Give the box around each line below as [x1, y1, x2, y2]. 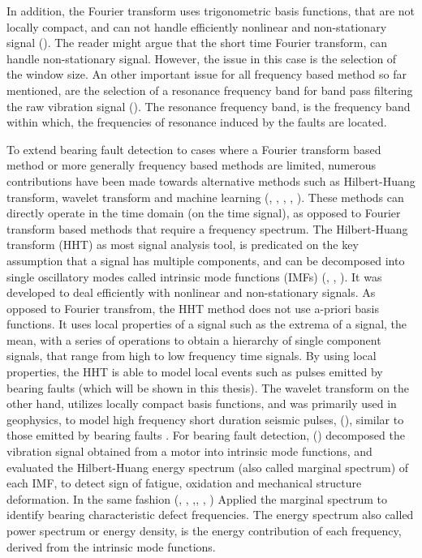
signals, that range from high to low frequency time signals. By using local [6, 347, 377, 364]
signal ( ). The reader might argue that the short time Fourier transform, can [6, 34, 387, 51]
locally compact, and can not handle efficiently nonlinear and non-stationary [6, 18, 387, 35]
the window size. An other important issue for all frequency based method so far [6, 66, 407, 83]
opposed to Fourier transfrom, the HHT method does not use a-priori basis [6, 299, 380, 316]
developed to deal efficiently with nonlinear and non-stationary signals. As [6, 284, 376, 301]
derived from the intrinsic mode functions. [6, 538, 216, 555]
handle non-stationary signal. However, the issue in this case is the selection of [6, 49, 397, 67]
